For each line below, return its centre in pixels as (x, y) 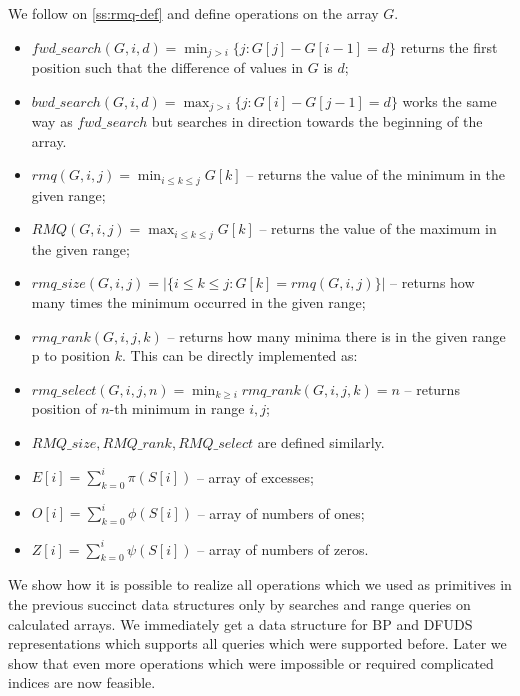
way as (52, 121)
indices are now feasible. (82, 682)
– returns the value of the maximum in (378, 228)
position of (64, 408)
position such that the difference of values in (167, 67)
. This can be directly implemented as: (240, 355)
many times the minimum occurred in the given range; (198, 301)
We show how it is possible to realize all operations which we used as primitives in (260, 584)
